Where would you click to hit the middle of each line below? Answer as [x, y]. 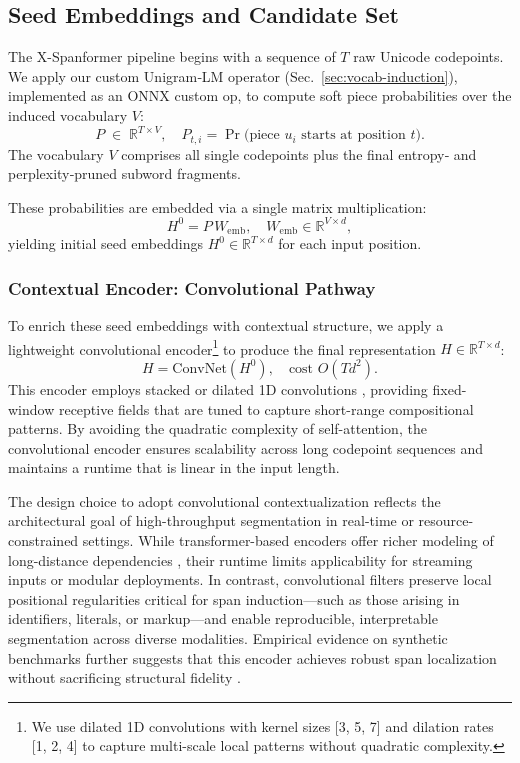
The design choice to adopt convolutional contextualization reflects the [224, 500]
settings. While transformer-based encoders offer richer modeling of [288, 540]
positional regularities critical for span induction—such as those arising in [234, 598]
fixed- [449, 388]
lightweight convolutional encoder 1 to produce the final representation [222, 347]
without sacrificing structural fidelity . [124, 677]
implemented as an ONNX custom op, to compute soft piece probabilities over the [260, 95]
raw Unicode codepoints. [428, 56]
